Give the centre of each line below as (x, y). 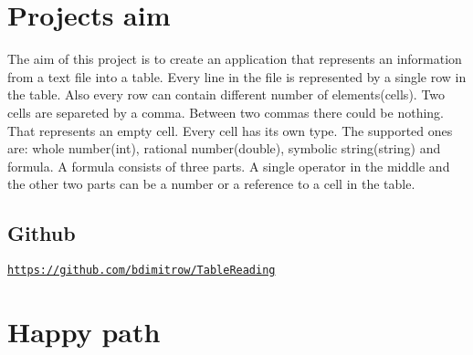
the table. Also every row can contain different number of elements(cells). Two (226, 94)
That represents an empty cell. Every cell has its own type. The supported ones (230, 130)
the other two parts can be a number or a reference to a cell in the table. (211, 184)
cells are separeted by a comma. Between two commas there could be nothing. (226, 112)
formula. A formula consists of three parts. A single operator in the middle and (229, 166)
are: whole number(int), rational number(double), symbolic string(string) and (224, 148)
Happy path (84, 331)
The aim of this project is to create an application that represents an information (235, 59)
